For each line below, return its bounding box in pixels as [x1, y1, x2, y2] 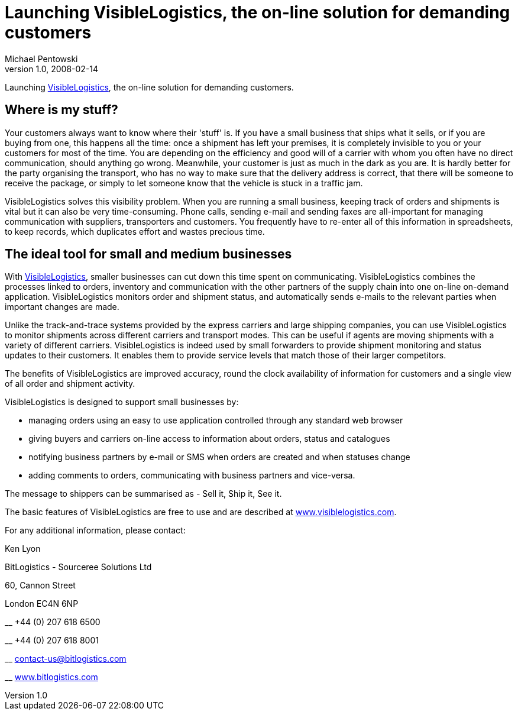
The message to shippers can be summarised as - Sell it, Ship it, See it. [5, 488, 282, 499]
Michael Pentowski [5, 53, 78, 64]
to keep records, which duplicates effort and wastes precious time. [5, 226, 265, 237]
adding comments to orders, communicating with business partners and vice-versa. [28, 470, 355, 481]
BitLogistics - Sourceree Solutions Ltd [5, 562, 152, 572]
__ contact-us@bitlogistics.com [5, 653, 127, 664]
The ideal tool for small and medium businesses [5, 247, 292, 262]
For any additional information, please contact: [5, 525, 186, 536]
